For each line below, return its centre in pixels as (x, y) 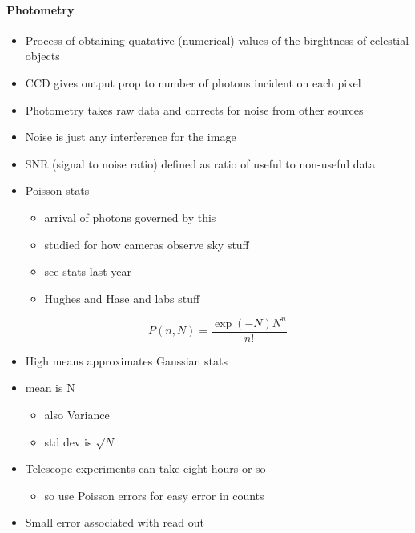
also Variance (77, 415)
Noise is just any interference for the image (131, 137)
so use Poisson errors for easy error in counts (154, 495)
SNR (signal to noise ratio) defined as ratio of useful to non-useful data (200, 163)
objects (42, 56)
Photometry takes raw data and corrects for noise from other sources (194, 109)
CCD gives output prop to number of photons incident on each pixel (193, 82)
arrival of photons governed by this (130, 217)
